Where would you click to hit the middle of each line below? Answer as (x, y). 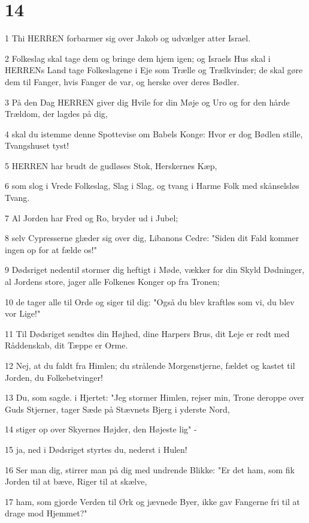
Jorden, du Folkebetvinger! (54, 377)
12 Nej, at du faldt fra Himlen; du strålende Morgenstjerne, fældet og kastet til (150, 365)
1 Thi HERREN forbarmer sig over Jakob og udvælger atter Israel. (128, 38)
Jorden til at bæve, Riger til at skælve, (76, 481)
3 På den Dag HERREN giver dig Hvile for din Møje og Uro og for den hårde (147, 102)
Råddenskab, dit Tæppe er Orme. (66, 345)
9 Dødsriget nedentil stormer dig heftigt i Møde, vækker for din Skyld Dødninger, (155, 270)
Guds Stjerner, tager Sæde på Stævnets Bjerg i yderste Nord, (117, 409)
